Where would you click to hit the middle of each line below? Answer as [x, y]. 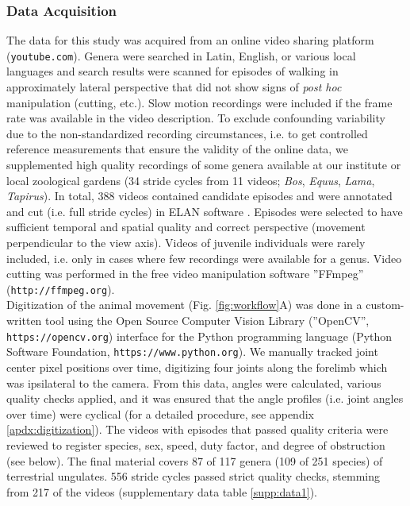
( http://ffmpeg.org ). [61, 289]
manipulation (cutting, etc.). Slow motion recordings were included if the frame [199, 102]
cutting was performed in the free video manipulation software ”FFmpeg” [185, 274]
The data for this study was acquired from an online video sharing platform [190, 40]
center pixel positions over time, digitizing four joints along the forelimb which [197, 367]
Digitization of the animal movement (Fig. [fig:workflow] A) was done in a [184, 305]
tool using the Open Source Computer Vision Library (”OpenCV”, [207, 321]
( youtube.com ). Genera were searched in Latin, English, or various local [181, 55]
